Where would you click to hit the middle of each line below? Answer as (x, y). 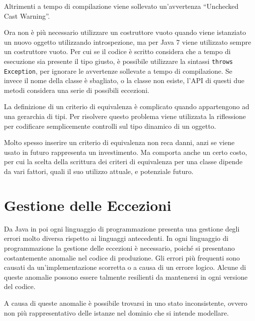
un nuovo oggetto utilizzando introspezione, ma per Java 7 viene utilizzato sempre (127, 42)
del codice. (20, 286)
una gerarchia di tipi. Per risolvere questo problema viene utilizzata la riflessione (125, 116)
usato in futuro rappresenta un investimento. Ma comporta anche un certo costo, (126, 152)
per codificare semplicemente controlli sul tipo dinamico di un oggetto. (110, 126)
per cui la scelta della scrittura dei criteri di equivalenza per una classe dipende (123, 161)
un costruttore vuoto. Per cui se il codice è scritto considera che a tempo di (117, 51)
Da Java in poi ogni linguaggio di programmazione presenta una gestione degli (122, 228)
